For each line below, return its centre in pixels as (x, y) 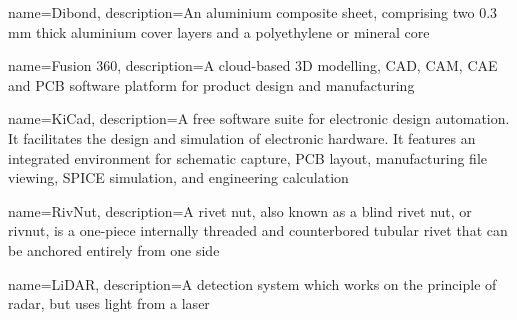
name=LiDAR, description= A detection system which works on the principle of (252, 283)
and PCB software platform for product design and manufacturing (211, 84)
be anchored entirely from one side (114, 249)
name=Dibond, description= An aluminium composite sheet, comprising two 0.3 (253, 12)
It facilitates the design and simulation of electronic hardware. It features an (242, 137)
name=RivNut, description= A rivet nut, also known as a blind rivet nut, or (240, 210)
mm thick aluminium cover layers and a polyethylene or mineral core (219, 31)
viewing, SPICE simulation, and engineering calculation (178, 177)
